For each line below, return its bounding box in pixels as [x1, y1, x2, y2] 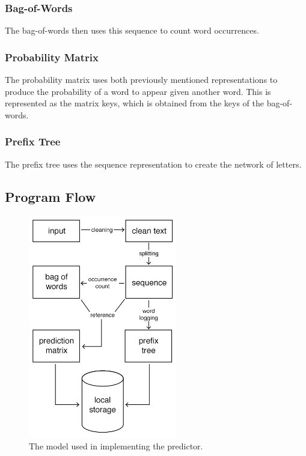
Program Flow [5, 187, 96, 205]
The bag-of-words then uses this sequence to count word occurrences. [5, 24, 259, 37]
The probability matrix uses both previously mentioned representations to [5, 73, 278, 86]
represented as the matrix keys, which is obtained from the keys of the [5, 97, 265, 109]
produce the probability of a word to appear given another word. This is [5, 85, 271, 97]
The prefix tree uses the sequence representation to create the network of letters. [5, 157, 302, 170]
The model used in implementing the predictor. [29, 439, 203, 452]
